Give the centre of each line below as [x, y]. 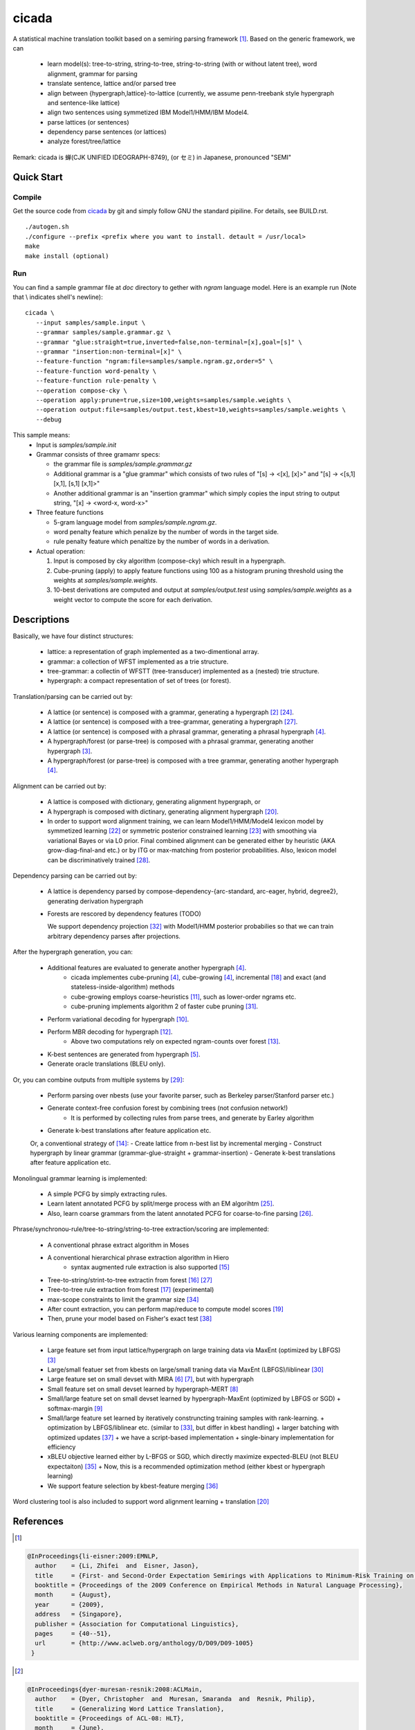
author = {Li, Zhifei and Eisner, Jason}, [117, 1566]
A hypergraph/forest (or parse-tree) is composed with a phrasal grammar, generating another [181, 741]
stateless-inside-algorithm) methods [123, 987]
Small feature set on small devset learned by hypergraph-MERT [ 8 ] [143, 1389]
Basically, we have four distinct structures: [73, 636]
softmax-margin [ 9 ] [75, 1408]
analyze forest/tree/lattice [84, 141]
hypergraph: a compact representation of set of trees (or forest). [139, 681]
